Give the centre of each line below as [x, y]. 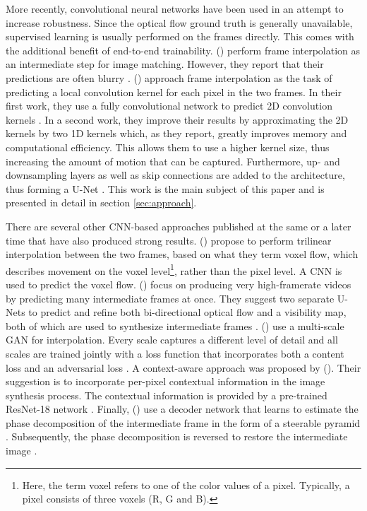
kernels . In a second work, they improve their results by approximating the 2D [177, 119]
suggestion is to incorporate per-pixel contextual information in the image [166, 381]
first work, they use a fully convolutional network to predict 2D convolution [169, 106]
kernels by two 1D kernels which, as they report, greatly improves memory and [176, 133]
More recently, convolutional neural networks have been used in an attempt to [175, 8]
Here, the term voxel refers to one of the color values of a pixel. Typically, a [186, 484]
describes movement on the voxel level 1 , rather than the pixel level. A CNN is [174, 269]
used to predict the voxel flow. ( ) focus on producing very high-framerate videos [179, 284]
